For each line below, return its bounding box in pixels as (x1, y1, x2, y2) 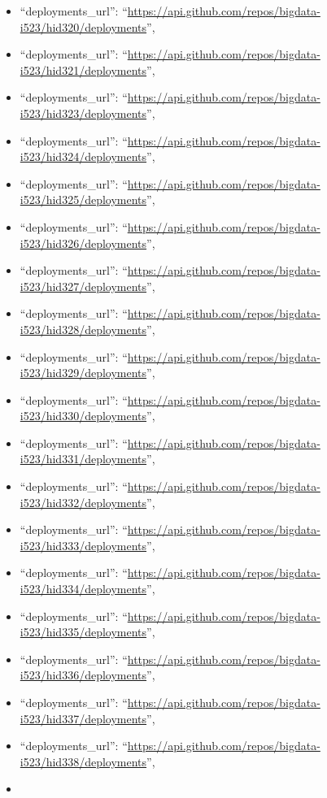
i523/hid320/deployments (20, 18, 147, 35)
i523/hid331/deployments (20, 450, 147, 467)
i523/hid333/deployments (20, 536, 147, 553)
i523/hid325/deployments (20, 191, 147, 208)
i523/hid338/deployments (20, 752, 147, 770)
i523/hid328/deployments (20, 320, 147, 337)
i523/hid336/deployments (20, 666, 147, 683)
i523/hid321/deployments (20, 61, 147, 78)
